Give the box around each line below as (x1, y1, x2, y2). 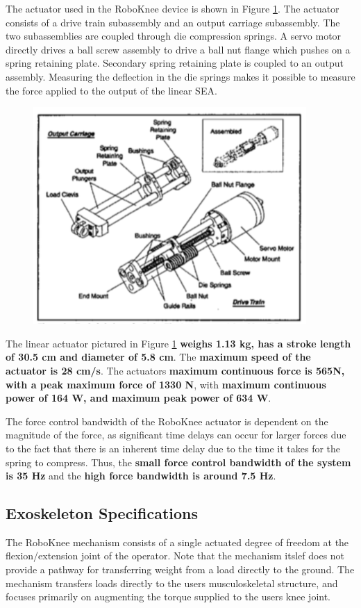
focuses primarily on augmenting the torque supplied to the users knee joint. (6, 589, 331, 604)
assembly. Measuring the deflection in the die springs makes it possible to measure (6, 69, 355, 83)
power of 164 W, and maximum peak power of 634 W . (6, 391, 271, 405)
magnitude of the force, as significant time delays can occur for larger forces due (6, 427, 346, 442)
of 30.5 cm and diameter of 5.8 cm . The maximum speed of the (6, 350, 311, 364)
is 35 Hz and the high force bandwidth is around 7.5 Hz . (6, 468, 276, 483)
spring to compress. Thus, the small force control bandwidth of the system (6, 454, 351, 469)
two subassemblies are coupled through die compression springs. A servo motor (6, 28, 342, 43)
